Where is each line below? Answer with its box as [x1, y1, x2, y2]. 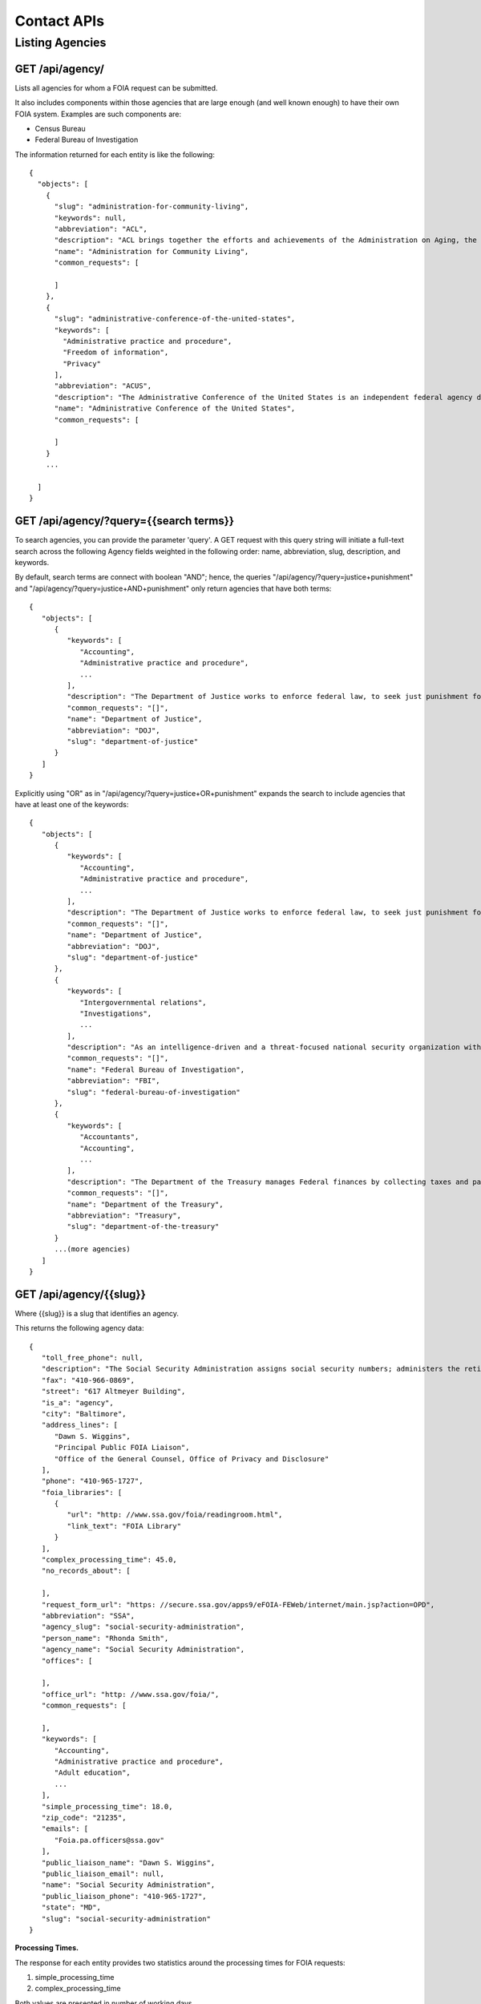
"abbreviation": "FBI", [67, 1077, 160, 1085]
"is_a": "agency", [41, 1398, 114, 1407]
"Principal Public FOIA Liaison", [54, 1443, 190, 1452]
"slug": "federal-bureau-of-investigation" [67, 1087, 240, 1097]
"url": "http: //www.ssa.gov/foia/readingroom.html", [67, 1510, 283, 1519]
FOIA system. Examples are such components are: [14, 109, 182, 119]
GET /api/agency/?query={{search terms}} [14, 514, 235, 528]
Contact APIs [14, 12, 104, 30]
